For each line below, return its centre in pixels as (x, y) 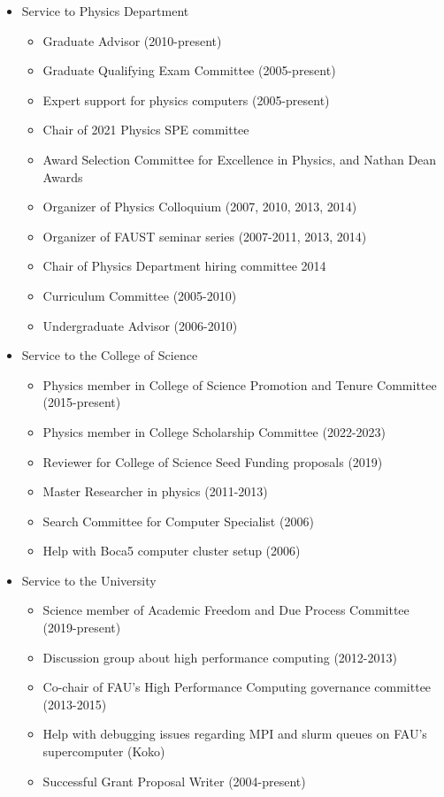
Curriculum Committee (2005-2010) (140, 295)
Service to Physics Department (105, 11)
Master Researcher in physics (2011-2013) (155, 491)
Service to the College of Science (110, 355)
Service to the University (89, 580)
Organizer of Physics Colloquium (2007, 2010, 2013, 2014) (200, 207)
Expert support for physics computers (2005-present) (186, 100)
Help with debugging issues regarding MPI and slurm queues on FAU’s (235, 734)
